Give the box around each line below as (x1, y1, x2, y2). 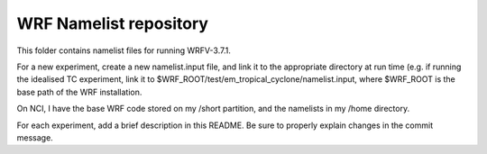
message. (16, 131, 53, 143)
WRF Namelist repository (16, 14, 209, 33)
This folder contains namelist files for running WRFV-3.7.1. (16, 45, 232, 56)
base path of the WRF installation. (16, 86, 142, 97)
